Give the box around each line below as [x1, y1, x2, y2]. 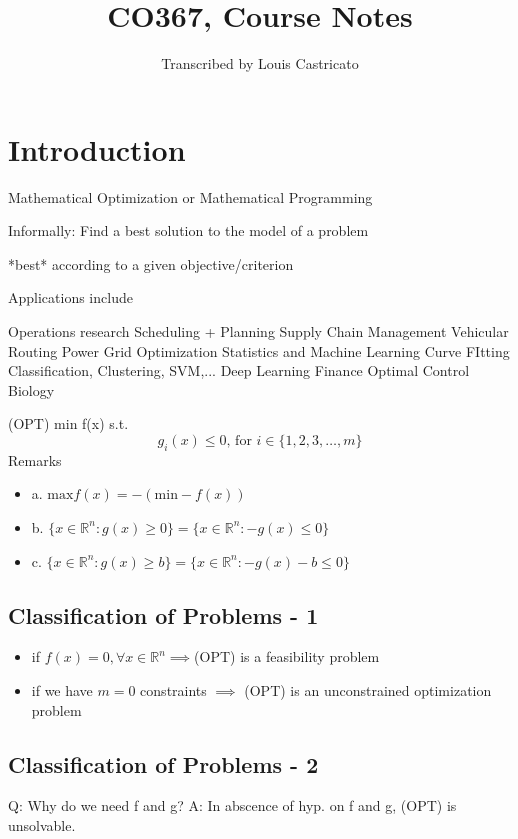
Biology [8, 379, 55, 400]
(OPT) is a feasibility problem [194, 646, 380, 667]
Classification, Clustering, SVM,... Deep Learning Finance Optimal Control [8, 360, 470, 381]
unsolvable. [8, 814, 76, 835]
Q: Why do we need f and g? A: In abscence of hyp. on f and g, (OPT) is [8, 795, 457, 816]
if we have [31, 679, 93, 700]
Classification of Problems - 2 [8, 748, 319, 779]
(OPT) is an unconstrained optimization [244, 679, 492, 700]
